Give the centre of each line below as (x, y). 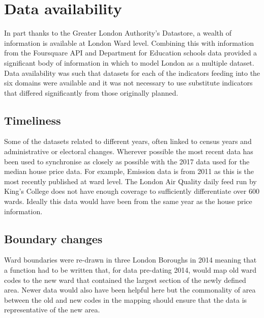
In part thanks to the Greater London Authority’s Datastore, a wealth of (118, 33)
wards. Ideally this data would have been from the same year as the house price (128, 201)
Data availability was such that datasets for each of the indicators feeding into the (132, 73)
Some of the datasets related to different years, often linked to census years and (128, 141)
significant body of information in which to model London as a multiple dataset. (129, 62)
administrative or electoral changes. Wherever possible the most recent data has (129, 151)
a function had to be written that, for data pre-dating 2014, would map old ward (130, 270)
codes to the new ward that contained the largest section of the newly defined (125, 280)
